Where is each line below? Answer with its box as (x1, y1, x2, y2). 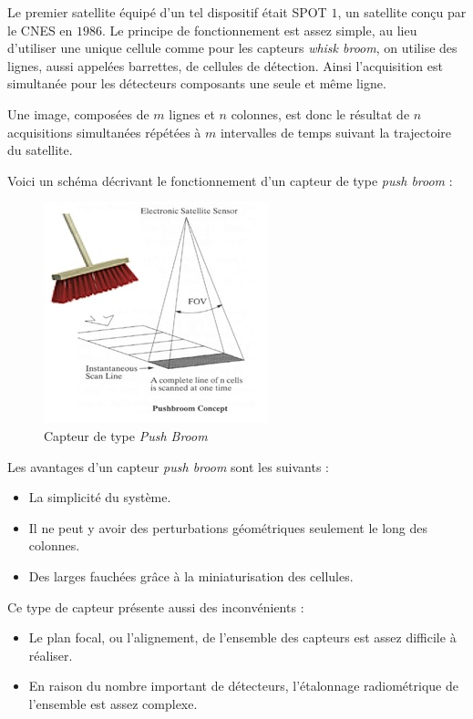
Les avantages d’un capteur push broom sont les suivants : (7, 457, 330, 476)
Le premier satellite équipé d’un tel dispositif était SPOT (7, 3, 327, 21)
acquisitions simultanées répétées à (7, 122, 201, 141)
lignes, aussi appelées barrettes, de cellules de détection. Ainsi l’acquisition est (7, 56, 443, 75)
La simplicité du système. (28, 488, 171, 507)
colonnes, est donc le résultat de (231, 104, 410, 123)
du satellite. (7, 140, 73, 159)
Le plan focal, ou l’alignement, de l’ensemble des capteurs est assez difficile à (28, 628, 457, 647)
